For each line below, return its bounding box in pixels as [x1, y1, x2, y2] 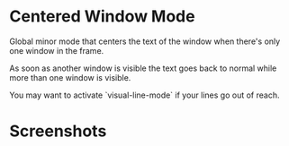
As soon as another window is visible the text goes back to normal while [9, 63, 277, 73]
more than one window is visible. [9, 72, 131, 82]
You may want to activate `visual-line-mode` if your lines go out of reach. [9, 90, 280, 100]
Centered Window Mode [9, 6, 195, 27]
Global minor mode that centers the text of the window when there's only [9, 36, 281, 47]
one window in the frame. [9, 45, 104, 56]
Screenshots [9, 121, 107, 142]
